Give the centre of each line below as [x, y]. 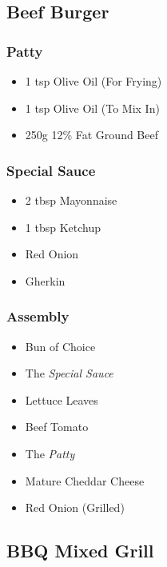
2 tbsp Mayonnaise [71, 200]
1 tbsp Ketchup [63, 227]
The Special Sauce [69, 373]
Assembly [38, 316]
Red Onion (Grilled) [75, 507]
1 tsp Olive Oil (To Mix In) [92, 108]
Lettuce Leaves [62, 399]
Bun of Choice [60, 346]
